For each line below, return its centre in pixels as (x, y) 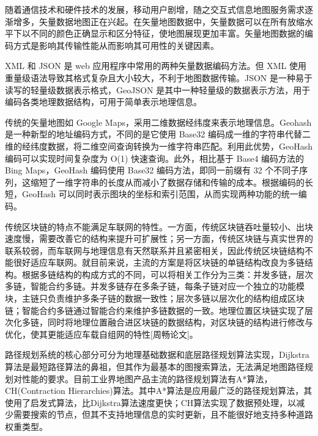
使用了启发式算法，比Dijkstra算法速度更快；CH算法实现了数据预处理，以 (151, 402)
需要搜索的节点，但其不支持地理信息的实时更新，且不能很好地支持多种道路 (163, 414)
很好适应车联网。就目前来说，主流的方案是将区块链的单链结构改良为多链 (159, 262)
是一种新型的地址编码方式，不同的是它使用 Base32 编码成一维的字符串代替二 (158, 134)
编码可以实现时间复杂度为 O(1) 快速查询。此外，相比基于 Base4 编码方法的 (155, 158)
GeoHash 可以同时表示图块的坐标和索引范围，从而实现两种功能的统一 (160, 194)
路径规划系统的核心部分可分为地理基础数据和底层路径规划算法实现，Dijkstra (157, 354)
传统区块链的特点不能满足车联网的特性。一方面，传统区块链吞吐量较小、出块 (159, 226)
